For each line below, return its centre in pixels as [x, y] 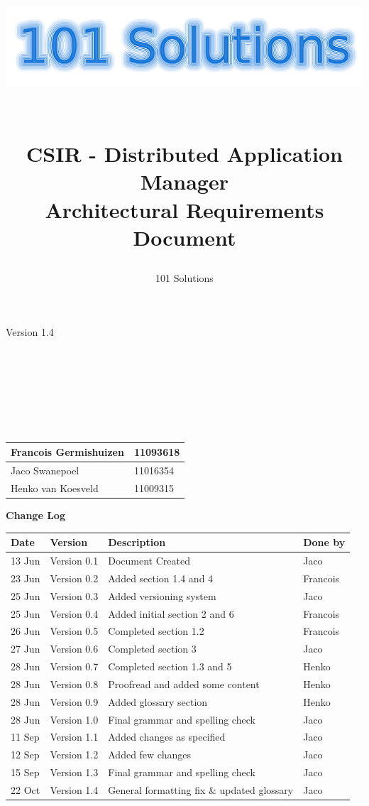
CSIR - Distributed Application [184, 154]
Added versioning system [162, 595]
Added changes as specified [167, 737]
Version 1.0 [74, 719]
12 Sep [25, 755]
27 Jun [26, 649]
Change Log [35, 515]
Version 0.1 [74, 560]
